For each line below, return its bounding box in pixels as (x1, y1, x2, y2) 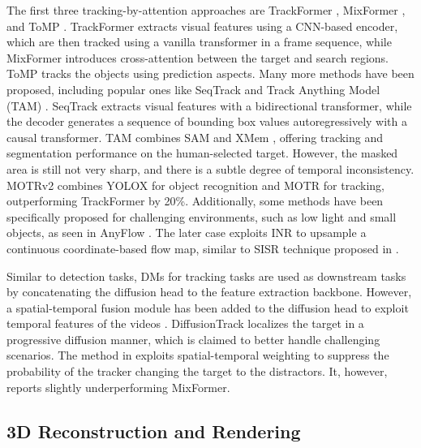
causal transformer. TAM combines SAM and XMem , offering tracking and (6, 128, 384, 145)
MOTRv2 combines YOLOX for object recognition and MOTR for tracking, (6, 176, 384, 193)
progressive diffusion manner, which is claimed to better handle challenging (6, 330, 380, 347)
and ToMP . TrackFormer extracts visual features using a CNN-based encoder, (6, 17, 398, 34)
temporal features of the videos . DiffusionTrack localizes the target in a (6, 315, 364, 332)
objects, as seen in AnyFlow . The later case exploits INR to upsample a (6, 224, 367, 241)
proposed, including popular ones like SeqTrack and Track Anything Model (6, 80, 380, 97)
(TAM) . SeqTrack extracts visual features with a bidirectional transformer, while (6, 97, 412, 114)
